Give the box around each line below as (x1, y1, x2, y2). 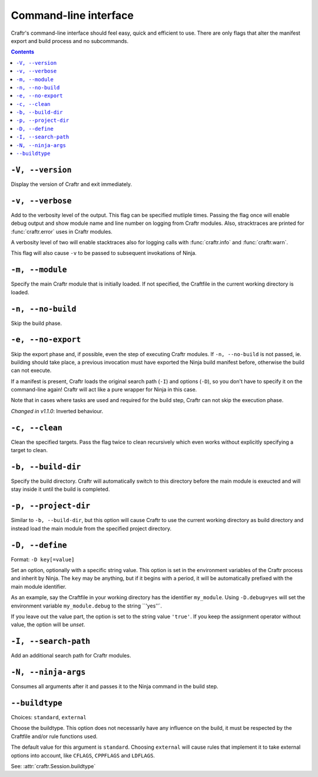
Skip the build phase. (11, 320, 62, 327)
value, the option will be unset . (11, 621, 85, 628)
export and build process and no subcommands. (11, 37, 129, 44)
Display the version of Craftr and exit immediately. (11, 180, 132, 188)
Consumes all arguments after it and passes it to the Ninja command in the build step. (11, 683, 218, 690)
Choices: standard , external (11, 714, 87, 721)
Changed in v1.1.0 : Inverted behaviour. (11, 407, 103, 414)
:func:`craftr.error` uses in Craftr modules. (11, 228, 113, 235)
